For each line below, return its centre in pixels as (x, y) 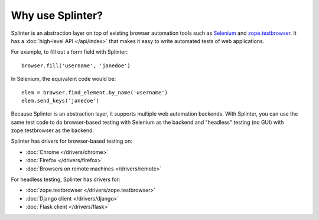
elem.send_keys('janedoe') (61, 101)
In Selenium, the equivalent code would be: (64, 79)
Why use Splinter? (57, 15)
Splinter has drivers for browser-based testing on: (71, 141)
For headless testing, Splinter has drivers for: (66, 179)
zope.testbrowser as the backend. (53, 130)
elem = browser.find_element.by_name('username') (95, 92)
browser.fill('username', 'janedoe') (76, 65)
